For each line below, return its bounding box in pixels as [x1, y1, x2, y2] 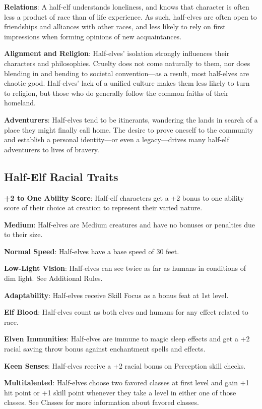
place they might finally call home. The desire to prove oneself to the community [4, 124, 253, 135]
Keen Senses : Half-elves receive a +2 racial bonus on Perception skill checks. [4, 360, 246, 371]
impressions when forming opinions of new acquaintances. [4, 31, 182, 41]
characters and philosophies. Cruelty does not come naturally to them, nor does [4, 57, 250, 68]
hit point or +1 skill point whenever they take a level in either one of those [4, 387, 236, 397]
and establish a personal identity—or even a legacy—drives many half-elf [4, 134, 229, 145]
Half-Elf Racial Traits [4, 168, 118, 184]
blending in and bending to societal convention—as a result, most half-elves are [4, 68, 249, 78]
